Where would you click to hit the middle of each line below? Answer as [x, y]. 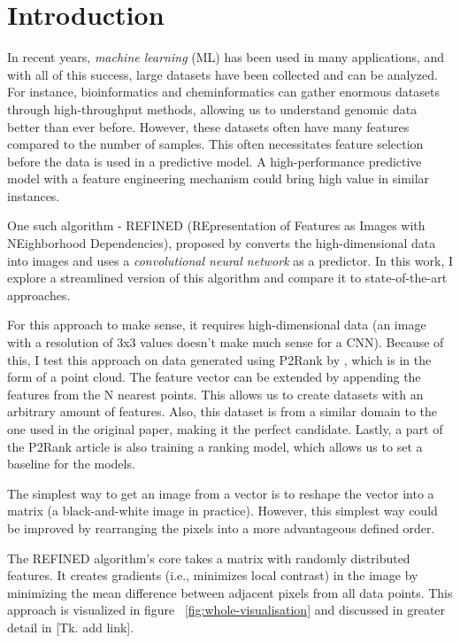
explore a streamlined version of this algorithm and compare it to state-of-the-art [227, 278]
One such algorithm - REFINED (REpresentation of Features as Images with [216, 225]
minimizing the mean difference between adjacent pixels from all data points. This [230, 592]
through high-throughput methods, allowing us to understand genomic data [212, 108]
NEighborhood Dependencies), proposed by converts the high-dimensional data [222, 243]
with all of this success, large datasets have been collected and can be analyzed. [222, 74]
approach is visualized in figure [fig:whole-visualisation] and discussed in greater [226, 610]
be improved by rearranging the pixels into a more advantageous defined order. [221, 527]
